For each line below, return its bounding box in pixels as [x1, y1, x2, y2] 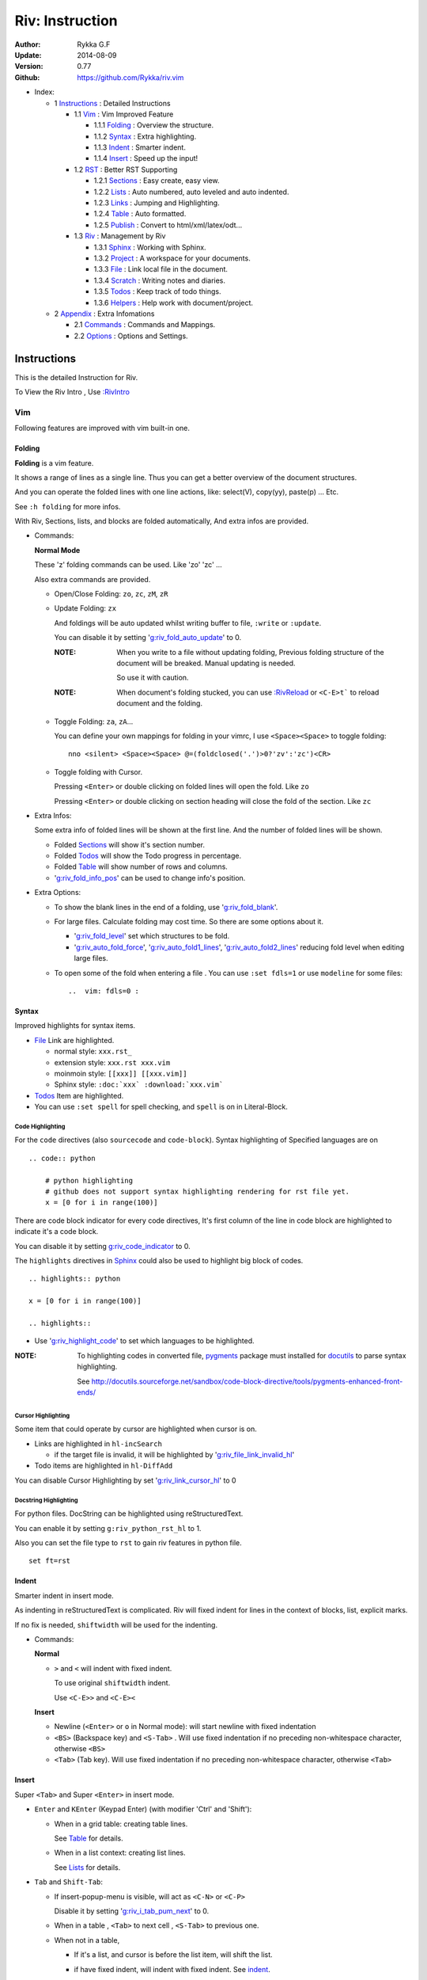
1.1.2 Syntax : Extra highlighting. [93, 131, 197, 141]
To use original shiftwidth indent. [54, 1678, 171, 1688]
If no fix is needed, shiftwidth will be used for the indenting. [14, 1620, 217, 1629]
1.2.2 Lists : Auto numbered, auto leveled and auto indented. [93, 187, 289, 196]
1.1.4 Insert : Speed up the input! [93, 154, 198, 163]
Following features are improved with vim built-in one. [14, 424, 190, 433]
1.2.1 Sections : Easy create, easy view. [93, 176, 221, 185]
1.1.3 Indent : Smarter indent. [93, 143, 186, 152]
